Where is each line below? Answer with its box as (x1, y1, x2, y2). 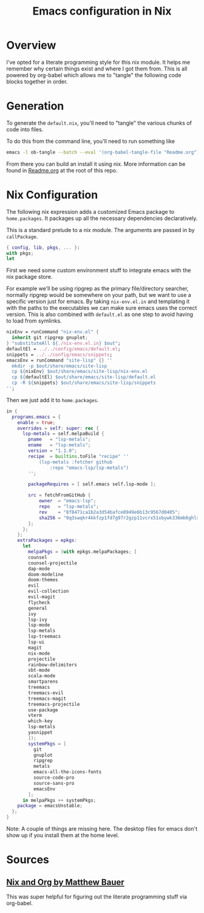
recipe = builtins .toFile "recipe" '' (28, 453, 129, 459)
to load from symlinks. (6, 317, 62, 324)
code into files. (6, 126, 44, 133)
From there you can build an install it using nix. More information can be (6, 160, 186, 168)
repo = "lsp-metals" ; (38, 504, 99, 510)
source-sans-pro (33, 780, 75, 786)
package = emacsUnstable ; (17, 803, 83, 809)
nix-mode (28, 650, 50, 657)
